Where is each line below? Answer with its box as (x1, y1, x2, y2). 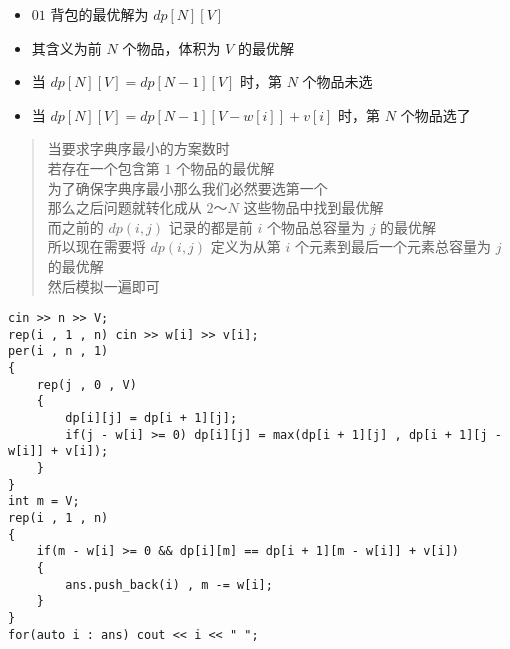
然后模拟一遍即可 (47, 275, 160, 296)
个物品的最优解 (176, 157, 275, 178)
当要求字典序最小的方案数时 (47, 138, 230, 159)
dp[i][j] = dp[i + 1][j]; (65, 411, 238, 426)
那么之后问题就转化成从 (47, 197, 202, 218)
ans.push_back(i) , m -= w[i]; (65, 577, 273, 592)
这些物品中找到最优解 (243, 197, 384, 218)
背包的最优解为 (50, 4, 149, 24)
